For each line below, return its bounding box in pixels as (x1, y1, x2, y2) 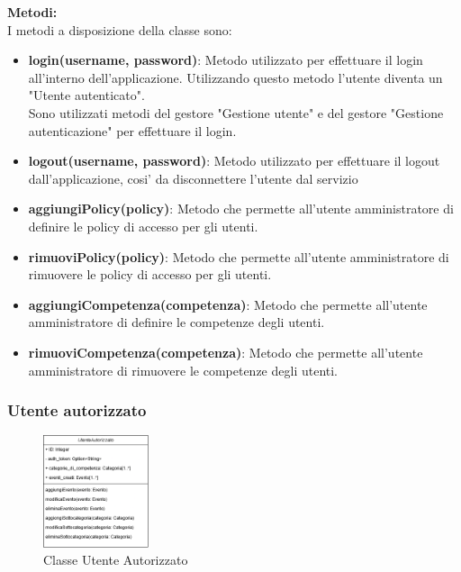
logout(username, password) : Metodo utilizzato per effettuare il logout (28, 151, 440, 170)
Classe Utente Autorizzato (43, 550, 188, 569)
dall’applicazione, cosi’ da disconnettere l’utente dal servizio (28, 168, 358, 187)
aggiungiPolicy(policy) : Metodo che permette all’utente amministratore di (28, 199, 454, 218)
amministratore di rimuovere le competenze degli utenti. (28, 360, 339, 379)
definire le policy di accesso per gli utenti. (28, 216, 258, 235)
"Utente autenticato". (28, 86, 145, 104)
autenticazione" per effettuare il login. (28, 121, 237, 140)
